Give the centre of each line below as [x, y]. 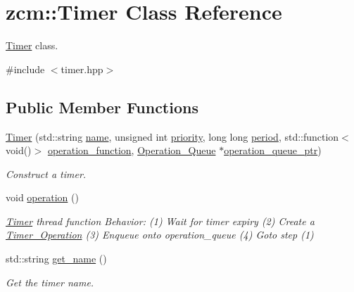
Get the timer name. [50, 282]
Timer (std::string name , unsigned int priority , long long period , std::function [172, 136]
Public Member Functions [102, 107]
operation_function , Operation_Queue [132, 150]
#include [25, 69]
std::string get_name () [56, 259]
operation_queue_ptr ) [273, 150]
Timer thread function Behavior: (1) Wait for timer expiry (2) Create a [160, 221]
